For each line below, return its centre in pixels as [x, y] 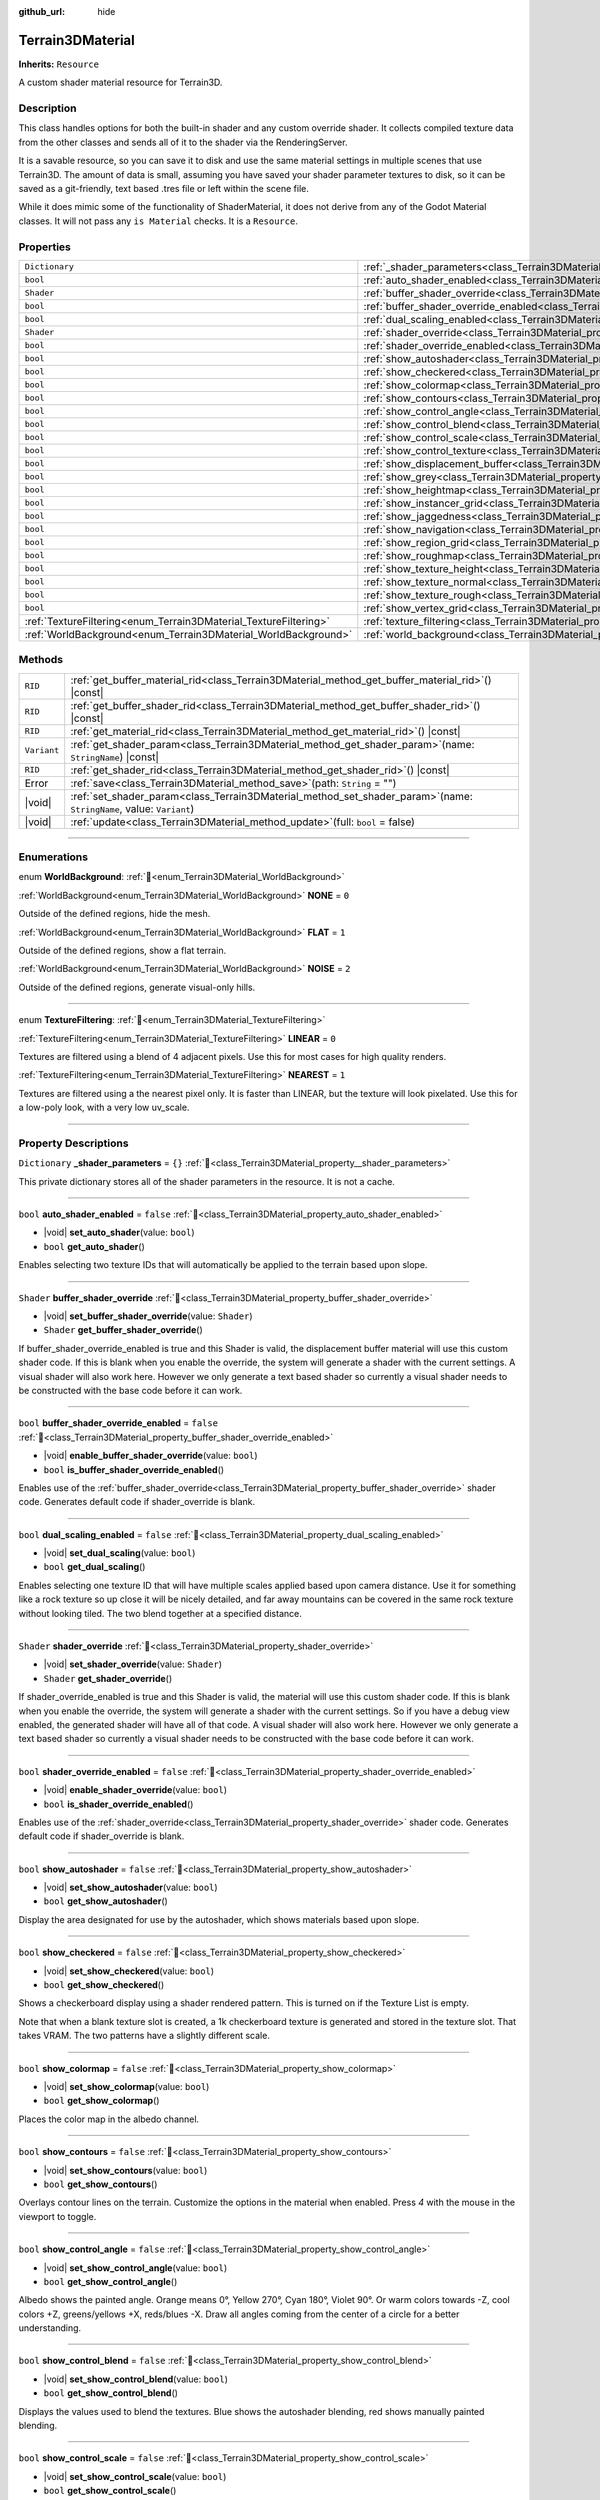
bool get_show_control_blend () [111, 2393]
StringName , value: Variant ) [132, 808]
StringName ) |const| [115, 757]
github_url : [41, 11]
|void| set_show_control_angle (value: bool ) [135, 2267]
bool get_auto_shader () [94, 1246]
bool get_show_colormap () [101, 2101]
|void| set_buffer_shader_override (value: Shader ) [148, 1316]
